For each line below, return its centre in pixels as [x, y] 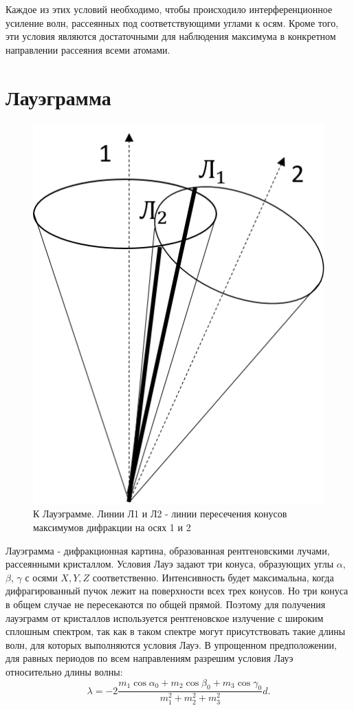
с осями [41, 577]
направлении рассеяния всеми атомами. [88, 49]
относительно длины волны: [64, 671]
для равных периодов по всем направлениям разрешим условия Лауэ [150, 658]
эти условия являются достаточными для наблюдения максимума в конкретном [171, 36]
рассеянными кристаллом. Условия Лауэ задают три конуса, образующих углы [170, 564]
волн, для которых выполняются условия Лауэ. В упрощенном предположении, [171, 644]
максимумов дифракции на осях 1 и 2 [112, 527]
